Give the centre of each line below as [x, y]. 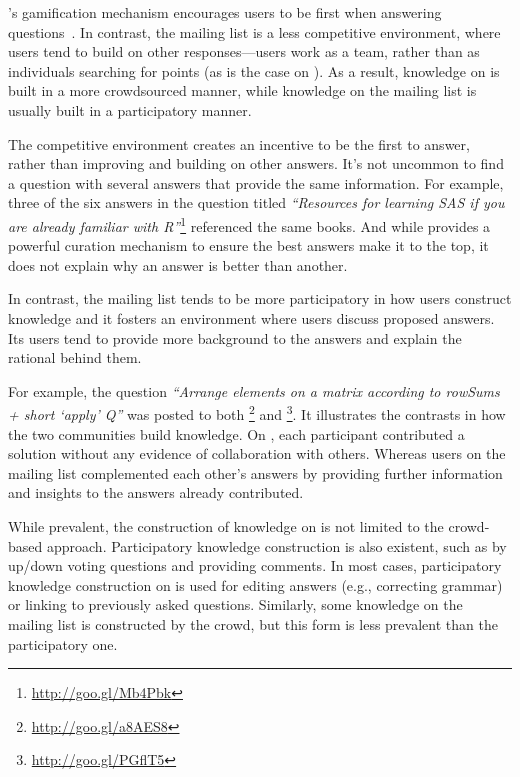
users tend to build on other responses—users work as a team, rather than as [244, 51]
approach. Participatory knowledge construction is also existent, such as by [276, 545]
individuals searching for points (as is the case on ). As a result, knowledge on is [254, 70]
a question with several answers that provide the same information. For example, [256, 182]
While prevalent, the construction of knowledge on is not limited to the [226, 525]
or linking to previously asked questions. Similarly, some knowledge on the [235, 604]
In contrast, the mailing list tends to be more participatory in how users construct [260, 298]
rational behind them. [75, 357]
